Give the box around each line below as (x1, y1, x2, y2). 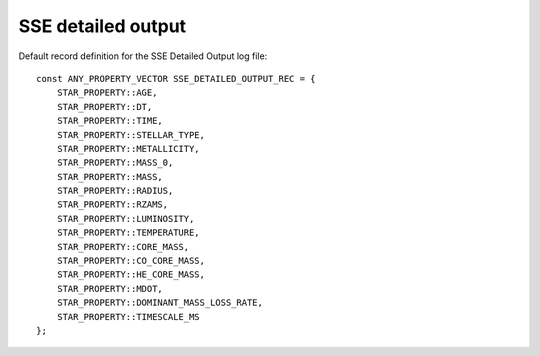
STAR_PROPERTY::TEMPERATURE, (56, 227, 200, 239)
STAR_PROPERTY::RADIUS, (56, 185, 174, 197)
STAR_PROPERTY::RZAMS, (56, 199, 169, 210)
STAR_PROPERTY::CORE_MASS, (56, 241, 190, 252)
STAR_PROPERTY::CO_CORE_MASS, (56, 255, 205, 267)
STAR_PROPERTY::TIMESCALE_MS (56, 311, 200, 322)
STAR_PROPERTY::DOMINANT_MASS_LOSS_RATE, (56, 297, 264, 309)
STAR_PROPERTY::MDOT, (56, 283, 164, 294)
